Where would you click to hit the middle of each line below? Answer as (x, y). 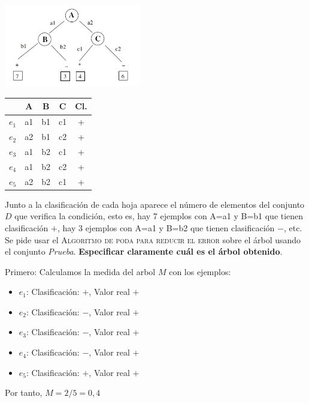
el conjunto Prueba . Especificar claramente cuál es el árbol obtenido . (144, 251)
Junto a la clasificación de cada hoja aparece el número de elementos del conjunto (155, 204)
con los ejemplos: (200, 271)
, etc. (293, 227)
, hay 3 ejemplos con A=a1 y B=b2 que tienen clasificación (166, 227)
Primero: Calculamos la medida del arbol (80, 271)
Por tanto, (24, 392)
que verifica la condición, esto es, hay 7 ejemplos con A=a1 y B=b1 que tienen (159, 216)
